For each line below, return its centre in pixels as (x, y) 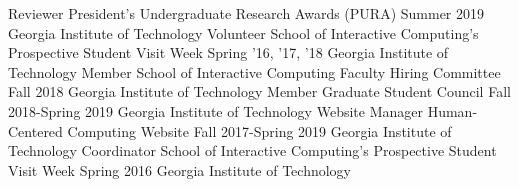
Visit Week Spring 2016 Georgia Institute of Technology (179, 169)
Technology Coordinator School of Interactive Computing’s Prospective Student (252, 150)
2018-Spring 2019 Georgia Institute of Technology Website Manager (215, 110)
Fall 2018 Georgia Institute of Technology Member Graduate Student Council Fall (259, 91)
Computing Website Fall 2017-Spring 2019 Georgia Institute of (259, 130)
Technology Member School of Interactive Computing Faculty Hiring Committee (254, 71)
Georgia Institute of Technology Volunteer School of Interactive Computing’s (243, 32)
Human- (452, 110)
